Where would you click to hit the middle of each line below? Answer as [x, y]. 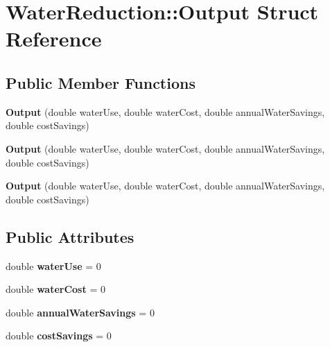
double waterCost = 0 [55, 289]
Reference [54, 39]
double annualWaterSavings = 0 [80, 312]
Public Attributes [70, 236]
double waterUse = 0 [53, 265]
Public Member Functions [101, 82]
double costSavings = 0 [59, 336]
